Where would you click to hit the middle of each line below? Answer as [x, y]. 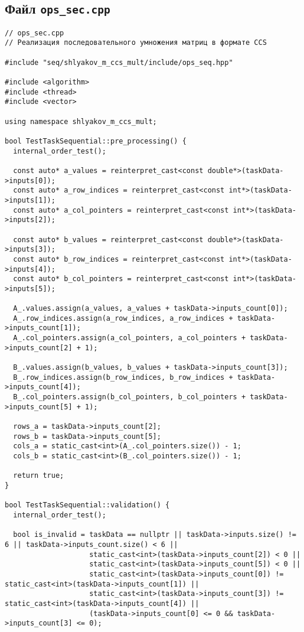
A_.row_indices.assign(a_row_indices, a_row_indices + [123, 318]
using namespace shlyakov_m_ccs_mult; [81, 121]
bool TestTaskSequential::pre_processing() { [96, 141]
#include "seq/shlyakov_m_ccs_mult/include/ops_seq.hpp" [119, 62]
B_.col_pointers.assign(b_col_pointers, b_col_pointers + [130, 397]
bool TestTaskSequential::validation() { [87, 505]
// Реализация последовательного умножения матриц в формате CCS [136, 43]
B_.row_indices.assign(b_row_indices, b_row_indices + [123, 377]
